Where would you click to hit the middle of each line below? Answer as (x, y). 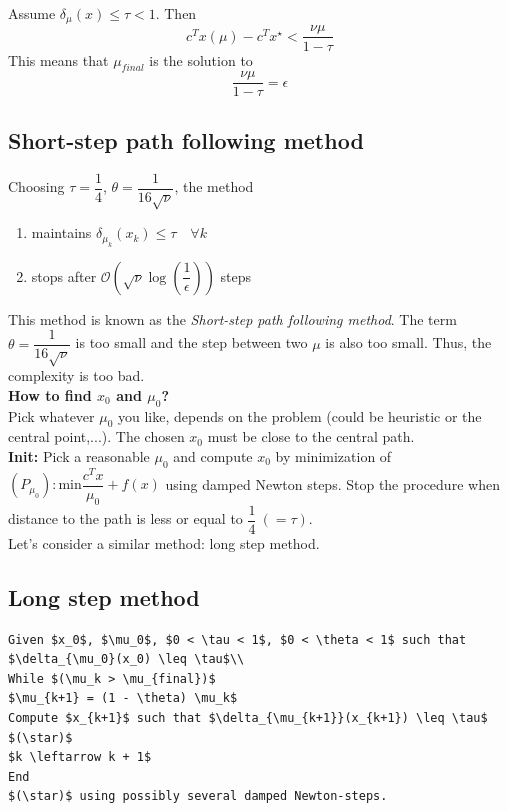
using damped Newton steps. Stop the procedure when (332, 483)
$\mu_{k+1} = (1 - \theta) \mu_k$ (123, 698)
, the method (214, 186)
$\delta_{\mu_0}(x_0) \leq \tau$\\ (126, 659)
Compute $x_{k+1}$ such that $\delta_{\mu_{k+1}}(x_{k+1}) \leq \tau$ (248, 717)
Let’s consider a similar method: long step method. (164, 542)
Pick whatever (51, 415)
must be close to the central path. (311, 436)
